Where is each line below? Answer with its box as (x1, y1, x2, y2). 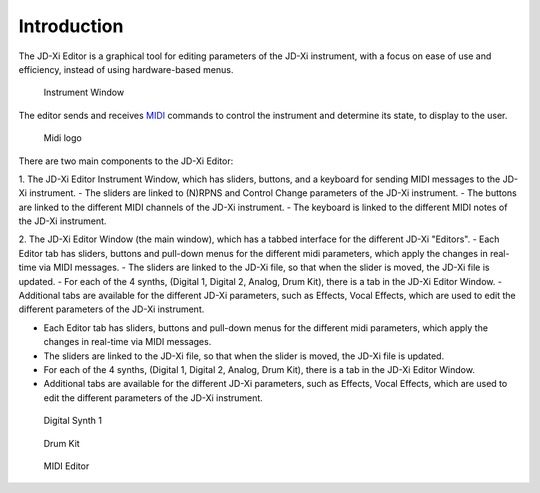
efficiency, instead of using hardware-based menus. (18, 63, 234, 75)
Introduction (18, 15, 124, 37)
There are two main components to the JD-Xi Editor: (18, 155, 234, 167)
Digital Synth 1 (43, 415, 102, 427)
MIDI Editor (43, 460, 90, 472)
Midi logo (43, 132, 82, 144)
